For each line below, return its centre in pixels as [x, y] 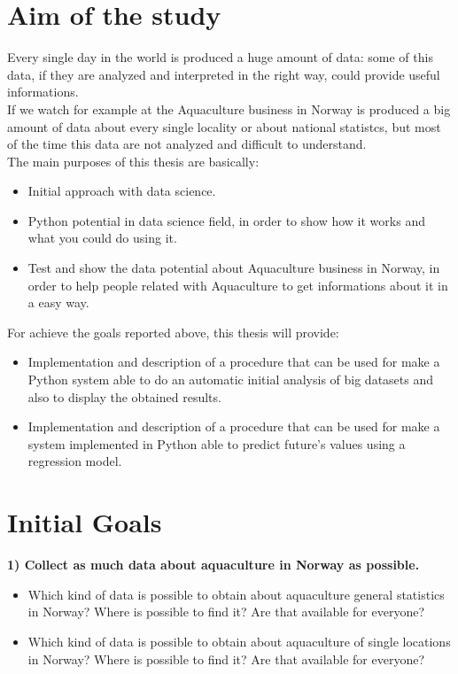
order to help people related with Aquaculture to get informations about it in [238, 285]
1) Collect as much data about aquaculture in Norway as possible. [213, 565]
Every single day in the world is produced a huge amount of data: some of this [220, 57]
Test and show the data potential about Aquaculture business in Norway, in [234, 268]
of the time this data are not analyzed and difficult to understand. [187, 144]
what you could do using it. [102, 238]
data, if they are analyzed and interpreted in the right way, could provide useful [224, 74]
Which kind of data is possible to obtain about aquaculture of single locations [239, 641]
